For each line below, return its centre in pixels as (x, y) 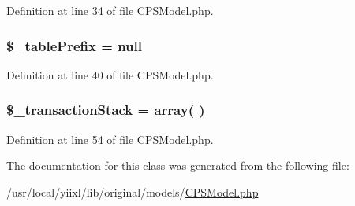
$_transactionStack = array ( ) (106, 110)
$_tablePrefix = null (74, 45)
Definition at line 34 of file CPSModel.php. (110, 10)
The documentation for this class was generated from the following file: (178, 166)
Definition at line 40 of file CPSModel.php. (110, 74)
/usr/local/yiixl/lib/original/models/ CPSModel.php (133, 191)
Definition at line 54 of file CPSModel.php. (110, 139)
